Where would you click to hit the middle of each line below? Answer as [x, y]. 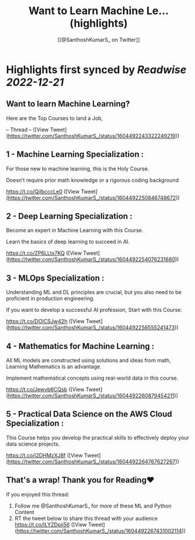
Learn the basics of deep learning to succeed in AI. [68, 242]
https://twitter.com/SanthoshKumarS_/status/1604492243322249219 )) [94, 136]
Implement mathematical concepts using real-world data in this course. [92, 378]
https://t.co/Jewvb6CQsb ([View [45, 389]
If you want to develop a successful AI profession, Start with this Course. [94, 310]
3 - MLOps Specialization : [55, 278]
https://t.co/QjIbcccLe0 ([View [43, 191]
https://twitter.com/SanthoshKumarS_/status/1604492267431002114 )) [101, 531]
